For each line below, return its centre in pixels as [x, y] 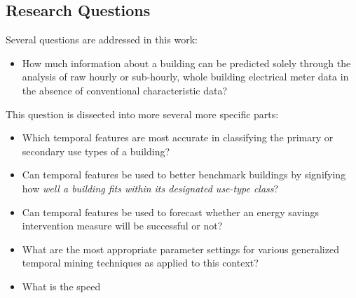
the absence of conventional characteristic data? [125, 90]
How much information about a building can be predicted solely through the [186, 63]
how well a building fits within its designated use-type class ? [150, 188]
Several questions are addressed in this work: [102, 40]
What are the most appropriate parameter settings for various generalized [180, 249]
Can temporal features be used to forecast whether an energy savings [171, 212]
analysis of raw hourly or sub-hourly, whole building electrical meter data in [185, 77]
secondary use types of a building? [96, 151]
